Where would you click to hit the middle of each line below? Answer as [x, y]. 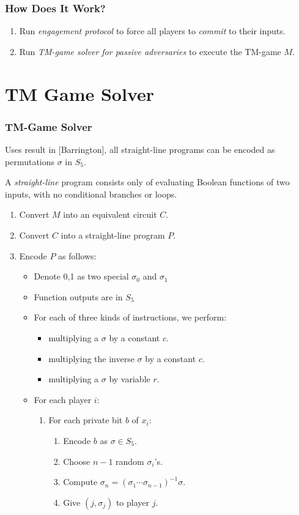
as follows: [77, 255]
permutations [30, 161]
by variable [130, 379]
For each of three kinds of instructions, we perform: [130, 317]
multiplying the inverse [91, 358]
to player [133, 502]
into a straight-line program [113, 235]
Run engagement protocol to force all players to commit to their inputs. [152, 31]
